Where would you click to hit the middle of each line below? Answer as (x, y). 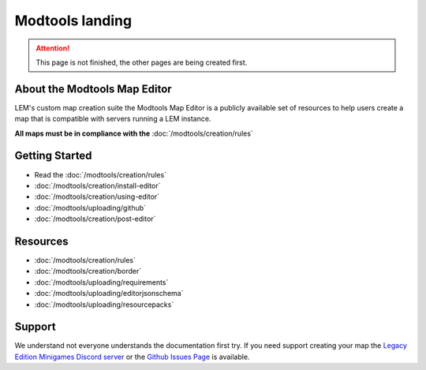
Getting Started (53, 156)
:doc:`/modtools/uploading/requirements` (101, 282)
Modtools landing (73, 21)
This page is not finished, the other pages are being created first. (142, 62)
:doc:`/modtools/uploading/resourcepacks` (104, 305)
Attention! (53, 48)
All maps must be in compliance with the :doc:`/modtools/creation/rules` (134, 133)
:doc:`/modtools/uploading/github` (90, 207)
